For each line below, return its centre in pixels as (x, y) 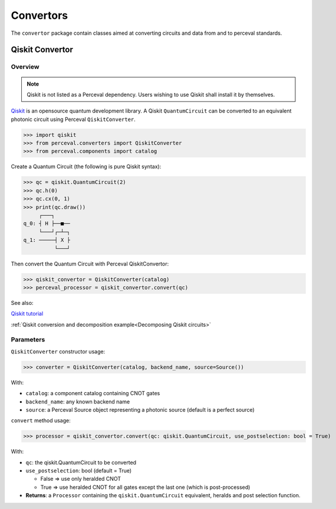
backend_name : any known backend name (78, 402)
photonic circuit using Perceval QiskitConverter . (73, 119)
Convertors (39, 15)
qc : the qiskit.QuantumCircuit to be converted (81, 462)
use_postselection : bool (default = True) (79, 471)
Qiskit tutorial (27, 314)
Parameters (28, 340)
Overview (25, 67)
